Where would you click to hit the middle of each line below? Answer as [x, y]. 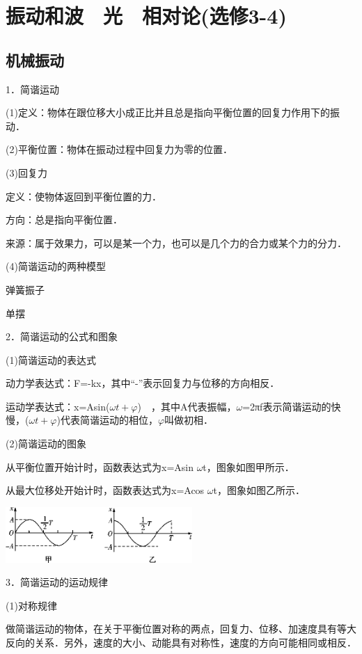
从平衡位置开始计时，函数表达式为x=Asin [100, 466]
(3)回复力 [26, 172]
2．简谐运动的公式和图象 [62, 336]
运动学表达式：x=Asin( [58, 406]
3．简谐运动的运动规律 [57, 582]
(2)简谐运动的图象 [46, 444]
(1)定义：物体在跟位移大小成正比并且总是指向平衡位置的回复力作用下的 [168, 112]
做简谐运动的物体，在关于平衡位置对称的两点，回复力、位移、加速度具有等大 [181, 629]
